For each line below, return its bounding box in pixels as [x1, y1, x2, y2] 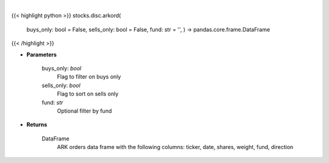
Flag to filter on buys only [57, 73, 121, 80]
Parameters [26, 50, 57, 58]
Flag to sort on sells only [57, 90, 119, 97]
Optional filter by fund [57, 107, 112, 114]
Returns [26, 121, 48, 128]
